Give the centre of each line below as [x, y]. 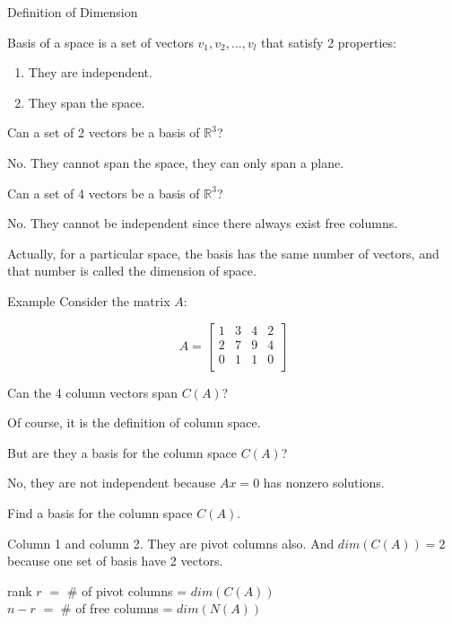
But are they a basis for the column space [122, 452]
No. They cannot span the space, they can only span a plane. [176, 162]
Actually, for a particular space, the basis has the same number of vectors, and [223, 253]
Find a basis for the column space [100, 513]
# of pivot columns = [127, 590]
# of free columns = [117, 608]
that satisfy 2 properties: [329, 42]
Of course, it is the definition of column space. [134, 422]
